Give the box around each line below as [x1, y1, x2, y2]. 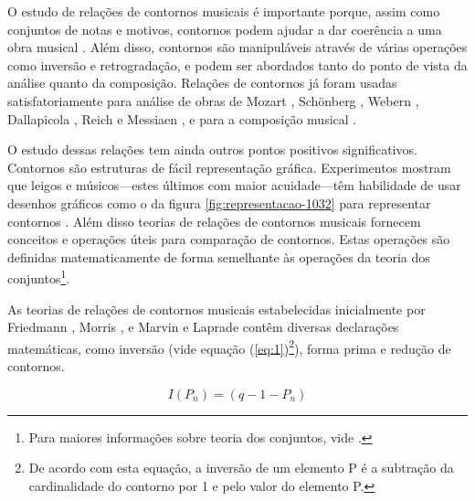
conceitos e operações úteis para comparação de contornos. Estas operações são [7, 229, 450, 249]
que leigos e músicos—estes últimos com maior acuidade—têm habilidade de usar [7, 176, 461, 195]
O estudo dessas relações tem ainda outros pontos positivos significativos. [7, 140, 417, 159]
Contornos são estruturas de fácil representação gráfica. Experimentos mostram [7, 157, 451, 176]
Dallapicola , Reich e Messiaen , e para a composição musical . [7, 109, 357, 128]
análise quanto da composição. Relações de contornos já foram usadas [7, 73, 397, 92]
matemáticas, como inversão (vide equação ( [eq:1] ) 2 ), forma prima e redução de [7, 336, 451, 357]
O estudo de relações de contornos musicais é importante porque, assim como [7, 2, 440, 20]
